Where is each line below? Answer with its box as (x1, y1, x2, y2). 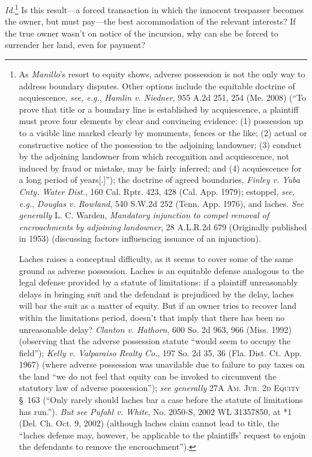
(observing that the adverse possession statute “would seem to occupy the (19, 335, 290, 347)
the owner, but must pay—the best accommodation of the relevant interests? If (5, 15, 296, 28)
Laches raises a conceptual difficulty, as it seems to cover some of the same (19, 252, 293, 264)
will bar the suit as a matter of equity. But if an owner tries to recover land (19, 299, 297, 312)
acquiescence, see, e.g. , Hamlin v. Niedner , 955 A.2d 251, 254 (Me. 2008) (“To (19, 91, 307, 104)
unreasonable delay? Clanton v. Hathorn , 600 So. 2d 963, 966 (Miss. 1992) (19, 323, 292, 335)
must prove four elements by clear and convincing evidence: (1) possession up (19, 115, 304, 127)
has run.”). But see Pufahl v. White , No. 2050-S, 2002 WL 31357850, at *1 (19, 405, 292, 417)
